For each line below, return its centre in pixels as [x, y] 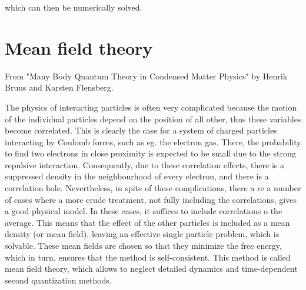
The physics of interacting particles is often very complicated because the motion [151, 107]
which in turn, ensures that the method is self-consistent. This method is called [148, 257]
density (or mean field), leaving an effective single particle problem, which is [142, 234]
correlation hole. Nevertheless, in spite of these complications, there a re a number [153, 188]
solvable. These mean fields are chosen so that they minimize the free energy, [143, 246]
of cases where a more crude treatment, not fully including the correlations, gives [151, 199]
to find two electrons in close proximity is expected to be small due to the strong [150, 153]
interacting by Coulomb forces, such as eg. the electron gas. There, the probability [153, 141]
